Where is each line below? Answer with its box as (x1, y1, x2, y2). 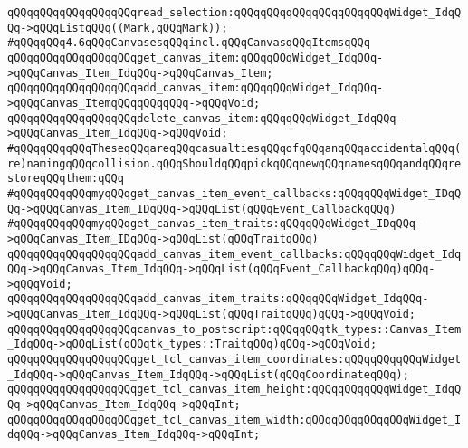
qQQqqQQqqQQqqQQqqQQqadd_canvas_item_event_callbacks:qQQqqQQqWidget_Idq (7, 247, 462, 261)
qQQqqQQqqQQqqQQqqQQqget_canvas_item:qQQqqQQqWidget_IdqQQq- (7, 51, 384, 64)
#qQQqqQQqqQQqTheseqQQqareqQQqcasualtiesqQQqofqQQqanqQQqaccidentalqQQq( (7, 141, 462, 155)
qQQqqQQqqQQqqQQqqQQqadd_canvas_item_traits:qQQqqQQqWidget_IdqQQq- (7, 292, 429, 306)
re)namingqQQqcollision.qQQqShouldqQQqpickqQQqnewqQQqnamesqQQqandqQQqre (7, 157, 462, 170)
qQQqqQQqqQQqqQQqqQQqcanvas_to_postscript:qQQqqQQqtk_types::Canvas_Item (7, 322, 462, 336)
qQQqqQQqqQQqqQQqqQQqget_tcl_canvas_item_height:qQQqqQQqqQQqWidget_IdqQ (7, 383, 462, 396)
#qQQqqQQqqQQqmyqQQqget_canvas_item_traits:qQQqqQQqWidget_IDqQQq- (7, 217, 423, 231)
